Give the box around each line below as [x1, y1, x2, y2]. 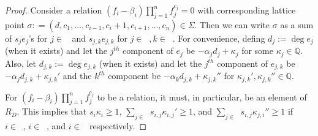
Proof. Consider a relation [5, 4, 102, 16]
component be [108, 69, 161, 82]
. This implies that [17, 105, 87, 118]
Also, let [5, 56, 37, 69]
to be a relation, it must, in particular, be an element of [97, 90, 307, 103]
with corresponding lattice [197, 4, 296, 16]
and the [62, 69, 92, 82]
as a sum [280, 18, 314, 31]
